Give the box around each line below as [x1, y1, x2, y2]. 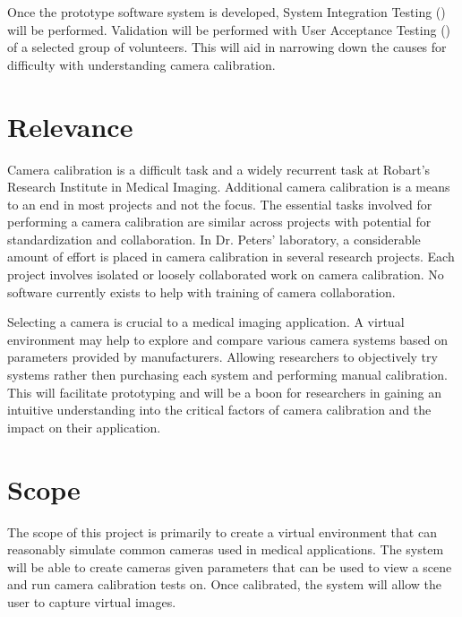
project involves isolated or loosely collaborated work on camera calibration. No [7, 265, 444, 284]
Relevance [7, 107, 133, 144]
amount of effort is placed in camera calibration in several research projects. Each [7, 247, 455, 266]
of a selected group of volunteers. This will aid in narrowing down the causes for [7, 38, 447, 56]
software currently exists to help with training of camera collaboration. [7, 282, 396, 301]
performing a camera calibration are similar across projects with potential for [7, 212, 432, 231]
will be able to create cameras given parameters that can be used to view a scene [7, 557, 452, 576]
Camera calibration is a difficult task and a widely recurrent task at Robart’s [7, 159, 431, 178]
